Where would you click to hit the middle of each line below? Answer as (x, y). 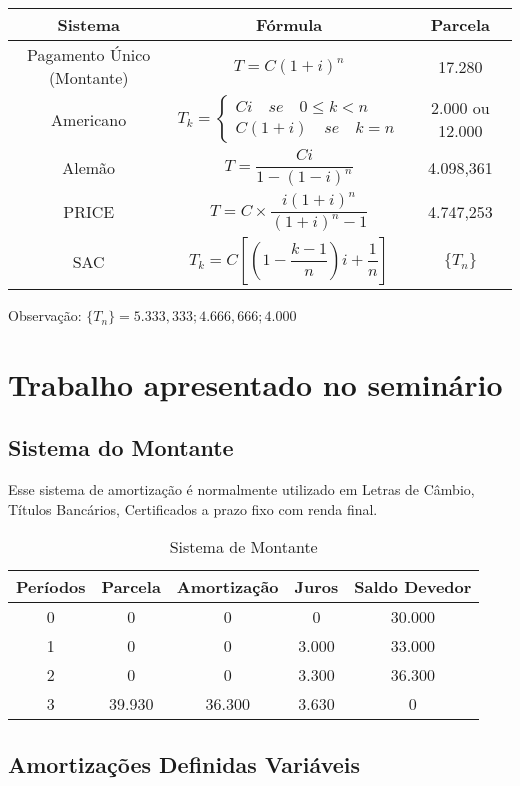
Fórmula (289, 24)
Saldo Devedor (413, 587)
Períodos (51, 587)
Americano (89, 119)
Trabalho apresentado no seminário (255, 383)
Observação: (45, 315)
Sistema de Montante (243, 547)
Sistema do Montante (121, 447)
